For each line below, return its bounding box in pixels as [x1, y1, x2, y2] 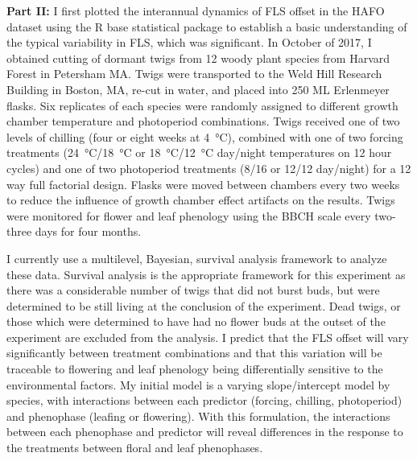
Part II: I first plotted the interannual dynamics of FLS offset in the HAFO [6, 2, 385, 19]
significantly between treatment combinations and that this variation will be [6, 344, 382, 361]
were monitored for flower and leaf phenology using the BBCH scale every [6, 207, 371, 224]
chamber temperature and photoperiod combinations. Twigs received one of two [6, 113, 400, 130]
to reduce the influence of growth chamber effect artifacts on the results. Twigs [6, 191, 395, 208]
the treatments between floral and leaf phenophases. [6, 439, 263, 456]
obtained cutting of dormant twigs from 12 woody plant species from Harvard [6, 49, 390, 66]
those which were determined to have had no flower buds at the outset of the [6, 313, 386, 330]
